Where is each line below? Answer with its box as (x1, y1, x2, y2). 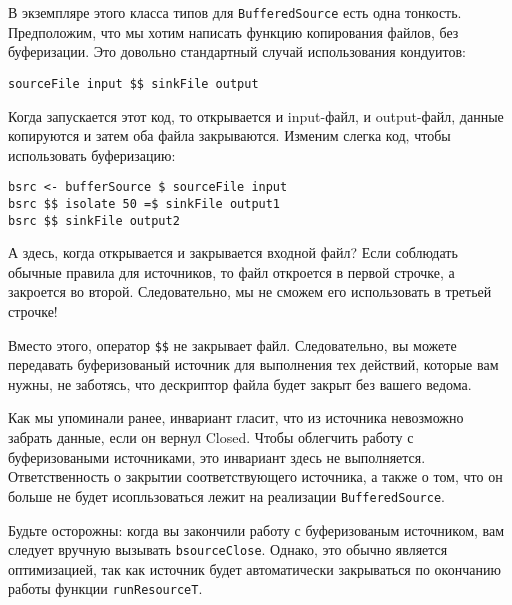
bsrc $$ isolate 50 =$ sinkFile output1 (8, 196, 281, 211)
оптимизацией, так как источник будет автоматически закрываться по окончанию (8, 558, 501, 579)
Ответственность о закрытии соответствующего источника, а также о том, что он (8, 466, 503, 487)
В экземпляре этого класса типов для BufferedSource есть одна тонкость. (8, 2, 462, 22)
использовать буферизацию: (8, 144, 176, 165)
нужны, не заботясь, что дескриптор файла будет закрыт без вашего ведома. (8, 373, 472, 394)
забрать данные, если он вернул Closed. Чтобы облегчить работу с (8, 427, 414, 448)
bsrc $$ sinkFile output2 (8, 213, 180, 228)
